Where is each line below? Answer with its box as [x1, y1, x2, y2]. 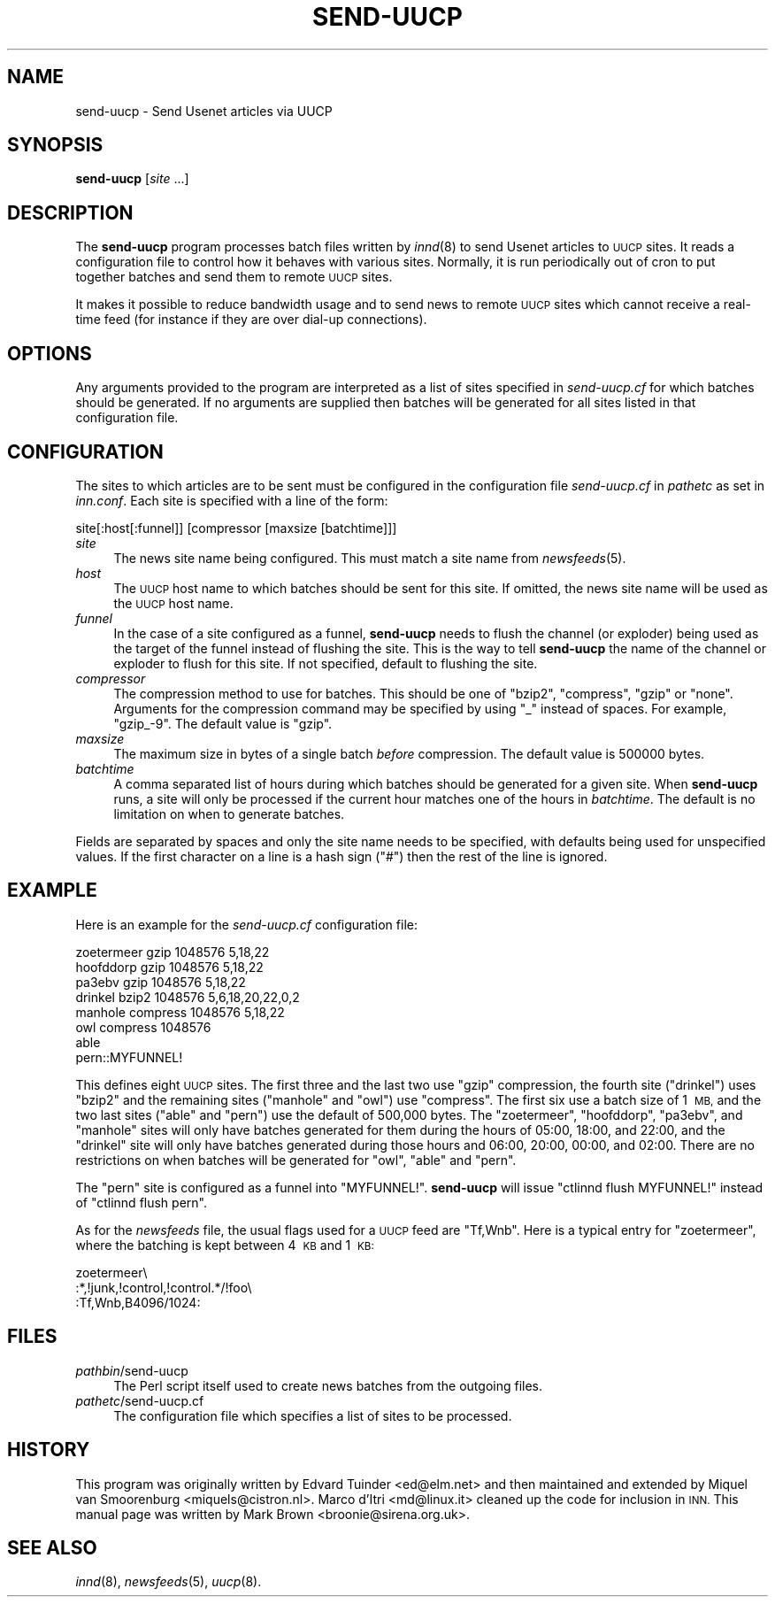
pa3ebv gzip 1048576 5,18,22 [75, 974, 246, 990]
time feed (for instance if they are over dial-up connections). [75, 312, 427, 328]
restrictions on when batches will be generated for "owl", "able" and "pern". [75, 1152, 517, 1168]
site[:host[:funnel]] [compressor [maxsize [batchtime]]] [75, 520, 397, 536]
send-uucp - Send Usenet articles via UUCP [75, 103, 333, 119]
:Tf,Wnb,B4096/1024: [75, 1294, 201, 1310]
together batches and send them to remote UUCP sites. [75, 269, 393, 285]
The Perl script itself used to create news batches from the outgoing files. [113, 1377, 543, 1393]
